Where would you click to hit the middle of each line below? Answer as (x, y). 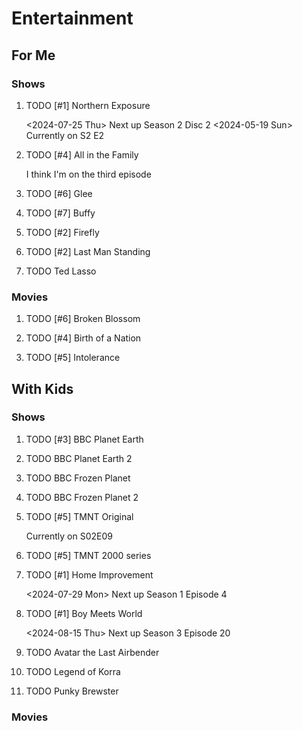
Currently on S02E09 (69, 536)
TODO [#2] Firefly (62, 232)
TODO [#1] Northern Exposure (88, 105)
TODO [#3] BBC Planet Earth (84, 439)
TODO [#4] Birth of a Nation (83, 338)
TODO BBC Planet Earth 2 (79, 458)
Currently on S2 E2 (65, 135)
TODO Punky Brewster (72, 691)
